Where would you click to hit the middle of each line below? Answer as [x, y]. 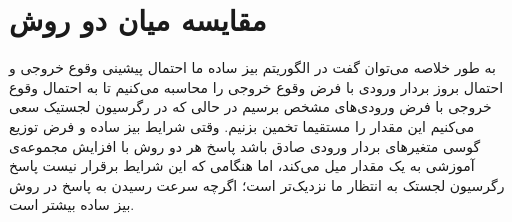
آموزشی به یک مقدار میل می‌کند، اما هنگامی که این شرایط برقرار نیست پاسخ [242, 165]
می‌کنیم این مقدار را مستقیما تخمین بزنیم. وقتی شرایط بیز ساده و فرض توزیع [242, 125]
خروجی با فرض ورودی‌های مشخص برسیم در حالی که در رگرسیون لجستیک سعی [250, 106]
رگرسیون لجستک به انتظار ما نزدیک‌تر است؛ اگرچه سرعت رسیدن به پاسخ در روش [257, 184]
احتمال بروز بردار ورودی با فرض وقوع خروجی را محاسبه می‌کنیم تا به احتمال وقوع [256, 86]
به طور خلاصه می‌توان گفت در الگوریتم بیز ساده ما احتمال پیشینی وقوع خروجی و [252, 67]
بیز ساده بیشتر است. [72, 204]
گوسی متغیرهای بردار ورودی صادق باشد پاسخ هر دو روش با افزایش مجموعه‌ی [245, 145]
